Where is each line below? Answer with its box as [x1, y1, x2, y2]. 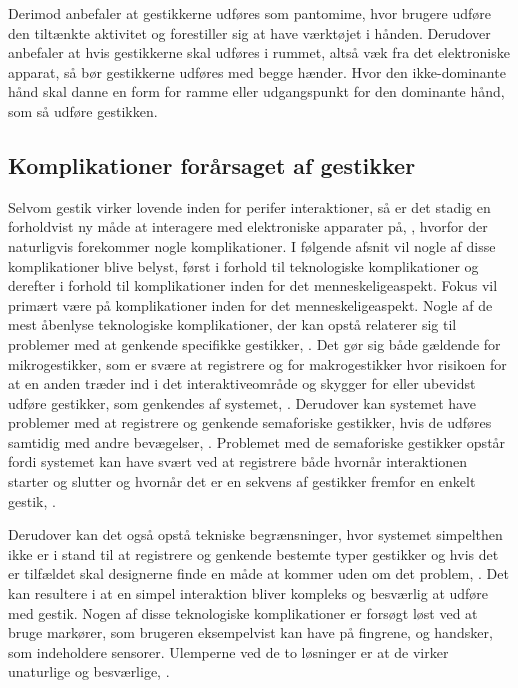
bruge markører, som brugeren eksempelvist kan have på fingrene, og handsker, [8, 622, 493, 643]
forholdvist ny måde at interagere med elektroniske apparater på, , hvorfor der [8, 216, 488, 237]
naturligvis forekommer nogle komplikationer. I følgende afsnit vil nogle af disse [8, 235, 496, 256]
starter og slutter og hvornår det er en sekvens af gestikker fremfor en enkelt [8, 471, 476, 492]
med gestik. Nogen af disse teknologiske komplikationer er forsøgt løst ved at [8, 602, 478, 623]
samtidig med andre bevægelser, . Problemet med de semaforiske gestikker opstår [8, 431, 506, 452]
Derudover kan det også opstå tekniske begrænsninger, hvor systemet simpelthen [8, 524, 503, 545]
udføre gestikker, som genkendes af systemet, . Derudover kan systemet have [8, 392, 476, 413]
